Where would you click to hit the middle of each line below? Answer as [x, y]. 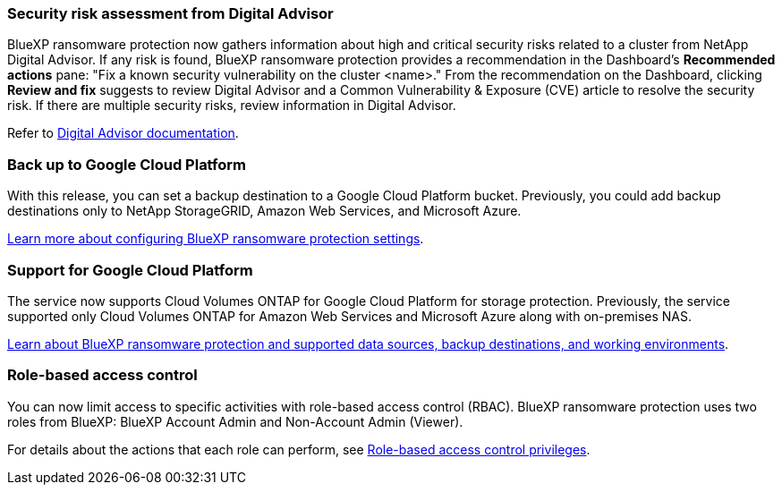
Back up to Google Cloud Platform [127, 164]
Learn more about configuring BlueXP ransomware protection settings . [216, 239]
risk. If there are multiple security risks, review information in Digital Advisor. [232, 106]
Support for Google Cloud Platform [130, 270]
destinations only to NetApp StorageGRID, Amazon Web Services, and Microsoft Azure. [264, 211]
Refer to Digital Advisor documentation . [123, 133]
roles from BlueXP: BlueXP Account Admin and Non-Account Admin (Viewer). [235, 421]
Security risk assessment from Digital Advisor [170, 13]
